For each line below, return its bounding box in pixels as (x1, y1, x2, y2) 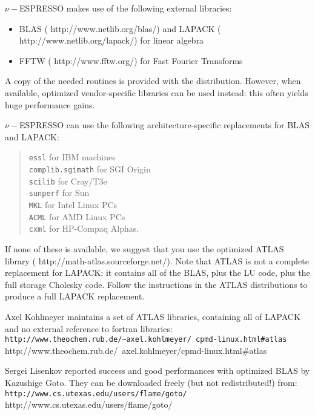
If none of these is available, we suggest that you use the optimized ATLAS (5, 242, 284, 255)
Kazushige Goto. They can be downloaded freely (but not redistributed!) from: (5, 376, 297, 388)
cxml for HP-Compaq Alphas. (28, 222, 139, 235)
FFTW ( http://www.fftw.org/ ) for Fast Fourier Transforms (19, 54, 243, 67)
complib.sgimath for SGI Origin (28, 163, 151, 175)
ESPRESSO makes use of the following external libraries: (19, 2, 232, 14)
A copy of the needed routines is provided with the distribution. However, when (5, 74, 301, 87)
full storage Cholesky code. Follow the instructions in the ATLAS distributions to (5, 278, 308, 290)
